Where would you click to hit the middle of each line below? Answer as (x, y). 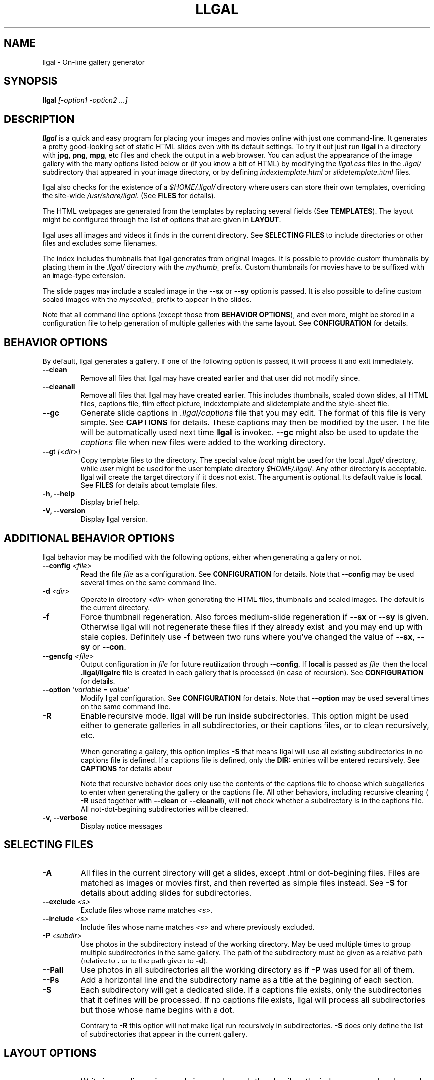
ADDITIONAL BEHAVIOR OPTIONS (90, 538)
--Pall (53, 970)
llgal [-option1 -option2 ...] (85, 100)
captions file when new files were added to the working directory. (203, 443)
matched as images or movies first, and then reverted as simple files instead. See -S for (244, 882)
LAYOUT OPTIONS (50, 1053)
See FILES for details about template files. (149, 485)
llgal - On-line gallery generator (93, 62)
